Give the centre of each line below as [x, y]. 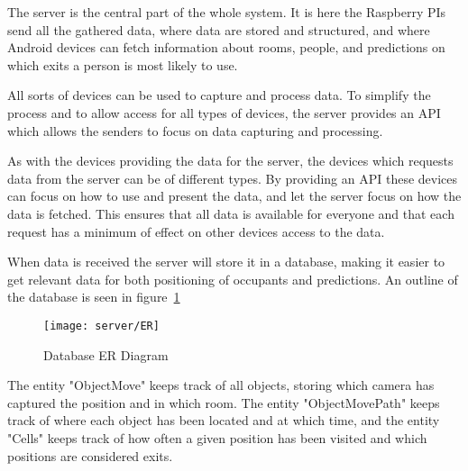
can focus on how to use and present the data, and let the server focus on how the [234, 196]
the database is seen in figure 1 [94, 297]
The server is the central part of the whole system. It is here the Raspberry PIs [227, 12]
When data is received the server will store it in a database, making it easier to [226, 262]
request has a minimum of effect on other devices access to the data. [196, 231]
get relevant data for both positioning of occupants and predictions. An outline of [233, 279]
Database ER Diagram [106, 354]
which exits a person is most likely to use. [123, 64]
